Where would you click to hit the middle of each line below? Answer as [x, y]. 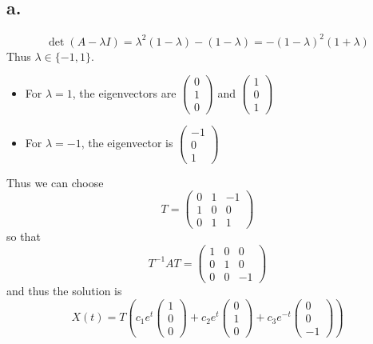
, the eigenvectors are [124, 92]
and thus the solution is [64, 291]
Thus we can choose [55, 182]
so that [24, 236]
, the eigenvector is [127, 143]
